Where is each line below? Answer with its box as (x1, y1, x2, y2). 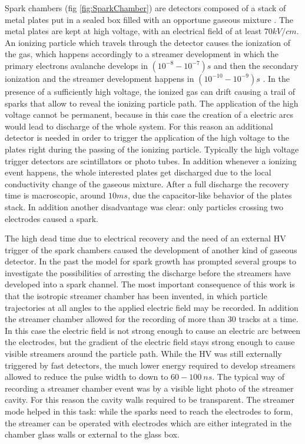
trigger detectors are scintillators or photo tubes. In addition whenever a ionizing (5, 154, 297, 167)
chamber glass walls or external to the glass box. (5, 428, 180, 440)
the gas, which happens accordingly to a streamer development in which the (5, 48, 279, 60)
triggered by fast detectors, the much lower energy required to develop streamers (5, 359, 296, 371)
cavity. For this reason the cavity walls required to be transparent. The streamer (5, 393, 295, 406)
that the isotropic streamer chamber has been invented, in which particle (5, 290, 267, 302)
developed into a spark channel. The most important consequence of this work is (5, 278, 295, 290)
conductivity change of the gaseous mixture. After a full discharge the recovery (5, 177, 289, 190)
